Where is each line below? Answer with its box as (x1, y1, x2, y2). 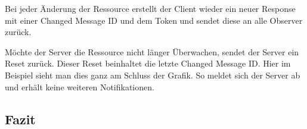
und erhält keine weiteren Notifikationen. (5, 80, 154, 93)
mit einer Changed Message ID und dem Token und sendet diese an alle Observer (5, 14, 303, 26)
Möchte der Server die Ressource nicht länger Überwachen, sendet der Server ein (5, 45, 299, 58)
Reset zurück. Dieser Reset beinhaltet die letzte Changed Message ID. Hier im (5, 57, 291, 70)
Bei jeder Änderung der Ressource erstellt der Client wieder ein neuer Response (5, 2, 296, 14)
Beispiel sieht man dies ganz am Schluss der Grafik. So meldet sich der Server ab (5, 68, 300, 81)
